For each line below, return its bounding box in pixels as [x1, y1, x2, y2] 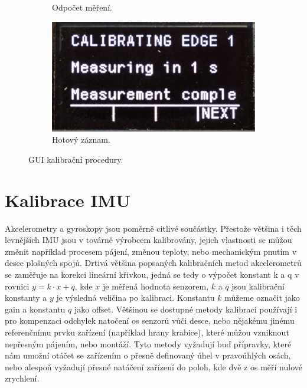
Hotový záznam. [52, 133, 110, 146]
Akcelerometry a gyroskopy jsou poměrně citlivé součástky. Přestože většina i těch [5, 222, 302, 234]
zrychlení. [5, 372, 40, 384]
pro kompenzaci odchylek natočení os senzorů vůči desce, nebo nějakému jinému [5, 314, 295, 327]
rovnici [5, 280, 30, 292]
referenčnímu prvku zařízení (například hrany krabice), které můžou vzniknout [5, 325, 289, 338]
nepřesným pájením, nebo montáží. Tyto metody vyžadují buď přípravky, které [5, 337, 292, 350]
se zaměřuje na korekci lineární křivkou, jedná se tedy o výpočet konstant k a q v [5, 268, 299, 280]
